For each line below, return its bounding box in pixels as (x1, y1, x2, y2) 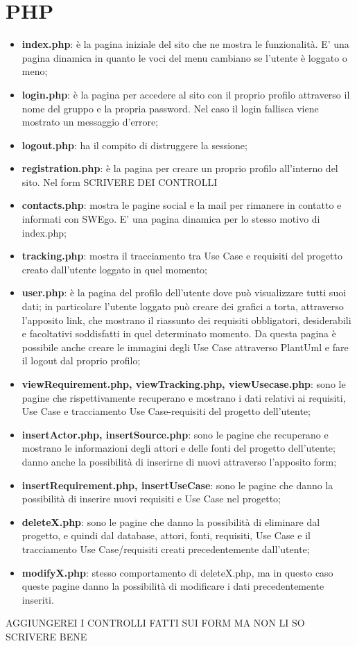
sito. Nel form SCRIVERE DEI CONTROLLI (21, 174, 218, 189)
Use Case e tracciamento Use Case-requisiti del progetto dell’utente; (21, 404, 311, 418)
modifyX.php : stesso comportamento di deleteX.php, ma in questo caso (21, 565, 333, 579)
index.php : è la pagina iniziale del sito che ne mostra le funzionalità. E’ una (21, 37, 349, 51)
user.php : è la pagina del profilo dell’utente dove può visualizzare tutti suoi (21, 285, 347, 300)
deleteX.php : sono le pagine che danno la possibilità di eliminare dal (21, 514, 320, 529)
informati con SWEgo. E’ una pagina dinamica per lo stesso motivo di (21, 212, 320, 226)
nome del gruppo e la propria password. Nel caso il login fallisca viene (21, 101, 319, 115)
